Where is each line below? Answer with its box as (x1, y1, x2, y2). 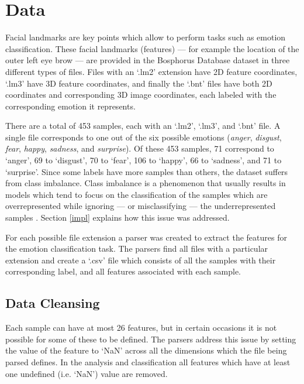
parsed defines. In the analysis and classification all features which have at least (5, 355, 291, 368)
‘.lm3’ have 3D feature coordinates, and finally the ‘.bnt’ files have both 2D (5, 77, 272, 89)
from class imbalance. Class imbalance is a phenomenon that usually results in (5, 177, 286, 189)
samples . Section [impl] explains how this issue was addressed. (5, 211, 230, 224)
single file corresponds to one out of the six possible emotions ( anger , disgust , (5, 131, 282, 143)
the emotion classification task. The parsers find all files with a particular (5, 242, 268, 255)
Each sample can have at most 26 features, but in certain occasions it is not (5, 321, 277, 334)
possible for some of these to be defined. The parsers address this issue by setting (5, 332, 296, 345)
